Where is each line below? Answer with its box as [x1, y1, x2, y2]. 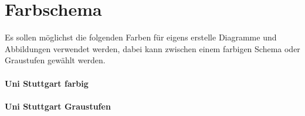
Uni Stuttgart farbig [5, 77, 89, 89]
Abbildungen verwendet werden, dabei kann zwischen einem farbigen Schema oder [5, 42, 300, 54]
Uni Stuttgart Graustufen [5, 100, 111, 112]
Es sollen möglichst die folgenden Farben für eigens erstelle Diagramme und [5, 31, 277, 43]
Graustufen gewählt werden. [5, 54, 106, 66]
